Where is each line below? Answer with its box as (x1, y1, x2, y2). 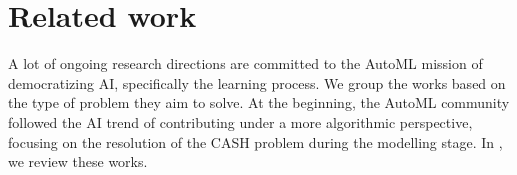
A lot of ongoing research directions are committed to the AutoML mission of (8, 53, 483, 74)
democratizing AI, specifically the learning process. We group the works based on (8, 72, 506, 93)
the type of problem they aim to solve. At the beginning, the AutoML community (8, 92, 510, 113)
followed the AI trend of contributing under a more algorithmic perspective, (8, 111, 473, 132)
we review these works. (8, 151, 148, 172)
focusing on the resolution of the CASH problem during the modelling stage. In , (8, 131, 503, 152)
